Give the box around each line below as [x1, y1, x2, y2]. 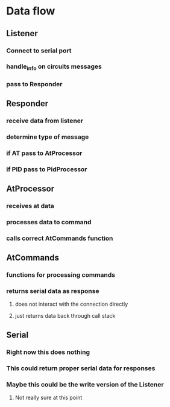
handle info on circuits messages [6, 62, 102, 72]
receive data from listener [6, 116, 84, 125]
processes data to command [6, 218, 92, 226]
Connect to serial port [6, 46, 72, 55]
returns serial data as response [6, 287, 99, 295]
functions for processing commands [6, 271, 116, 279]
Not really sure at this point [14, 394, 83, 401]
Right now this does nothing [6, 348, 90, 356]
